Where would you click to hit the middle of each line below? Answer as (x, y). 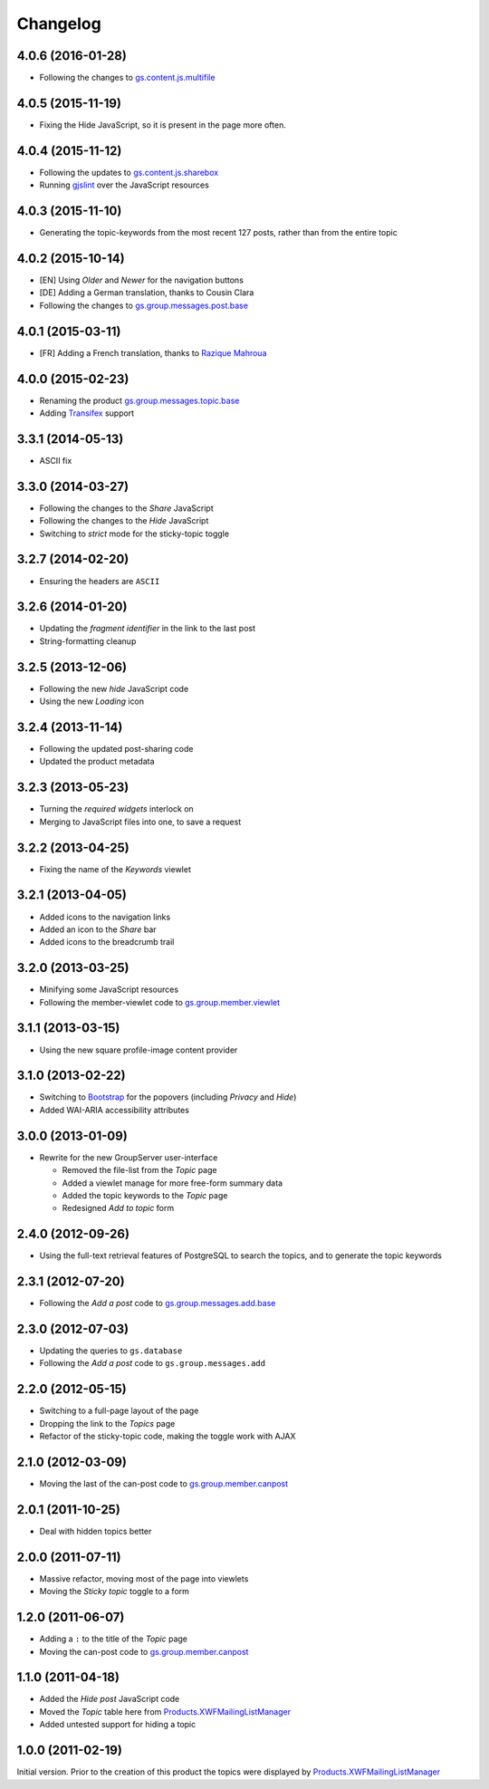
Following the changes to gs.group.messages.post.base (144, 305)
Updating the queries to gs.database (111, 1351)
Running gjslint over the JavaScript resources (125, 185)
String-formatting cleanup (88, 641)
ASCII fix (56, 460)
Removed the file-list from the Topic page (139, 1170)
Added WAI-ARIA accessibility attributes (115, 1110)
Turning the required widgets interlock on (116, 809)
